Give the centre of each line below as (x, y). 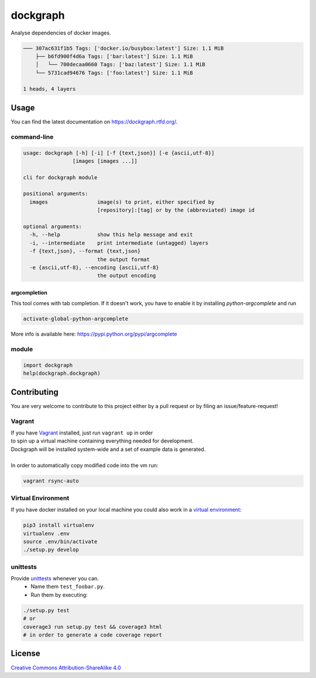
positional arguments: (56, 194)
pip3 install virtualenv (59, 525)
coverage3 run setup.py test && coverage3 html (92, 627)
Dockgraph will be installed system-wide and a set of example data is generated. (108, 449)
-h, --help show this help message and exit (111, 235)
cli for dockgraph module (60, 177)
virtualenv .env (47, 533)
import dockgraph (48, 365)
